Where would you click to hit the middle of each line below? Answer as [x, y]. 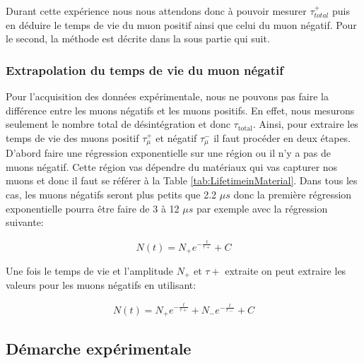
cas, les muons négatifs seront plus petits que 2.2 [111, 195]
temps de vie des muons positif [72, 137]
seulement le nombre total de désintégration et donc [118, 124]
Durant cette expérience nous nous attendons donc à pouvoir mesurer [156, 11]
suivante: [25, 222]
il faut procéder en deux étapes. [282, 137]
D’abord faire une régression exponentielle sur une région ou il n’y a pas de [169, 153]
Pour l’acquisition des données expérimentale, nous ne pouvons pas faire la [167, 96]
